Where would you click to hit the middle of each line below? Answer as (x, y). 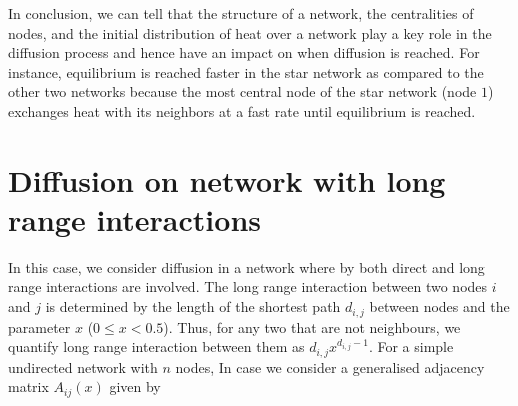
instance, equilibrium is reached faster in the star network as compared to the (246, 71)
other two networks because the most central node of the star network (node (242, 91)
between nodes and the (439, 306)
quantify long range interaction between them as (156, 346)
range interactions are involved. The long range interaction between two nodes (248, 286)
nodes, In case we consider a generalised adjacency (330, 366)
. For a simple (411, 346)
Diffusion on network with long (227, 179)
